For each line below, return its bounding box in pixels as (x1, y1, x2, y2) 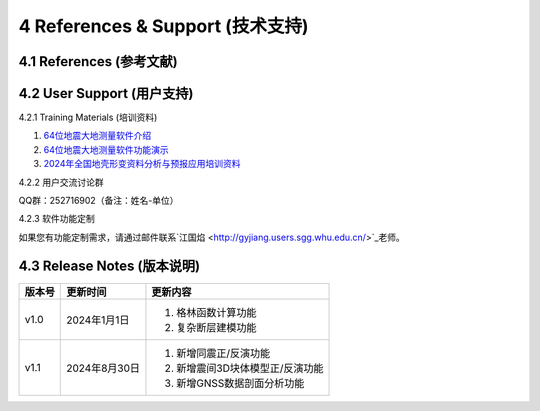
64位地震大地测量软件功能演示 (43, 143, 169, 155)
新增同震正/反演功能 (176, 346, 271, 360)
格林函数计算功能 (176, 305, 257, 319)
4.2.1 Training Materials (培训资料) (18, 111, 158, 124)
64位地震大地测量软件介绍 (43, 130, 152, 142)
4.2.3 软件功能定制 (18, 213, 95, 225)
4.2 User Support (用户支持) (18, 85, 194, 102)
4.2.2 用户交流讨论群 (18, 176, 104, 188)
